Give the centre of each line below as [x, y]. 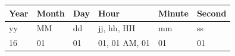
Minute [173, 13]
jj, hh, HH [117, 28]
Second [211, 13]
